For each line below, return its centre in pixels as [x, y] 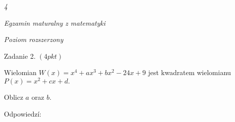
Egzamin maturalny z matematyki [55, 22]
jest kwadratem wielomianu [189, 72]
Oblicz [14, 97]
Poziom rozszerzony [34, 39]
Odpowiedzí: [23, 113]
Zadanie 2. [20, 56]
